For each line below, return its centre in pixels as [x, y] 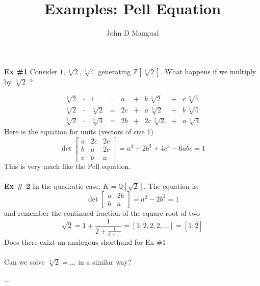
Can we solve [24, 261]
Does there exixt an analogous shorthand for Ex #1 [85, 241]
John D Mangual [133, 33]
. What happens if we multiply [208, 71]
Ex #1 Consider [31, 71]
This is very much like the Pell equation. [68, 166]
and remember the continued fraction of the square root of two [102, 212]
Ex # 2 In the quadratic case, [53, 185]
